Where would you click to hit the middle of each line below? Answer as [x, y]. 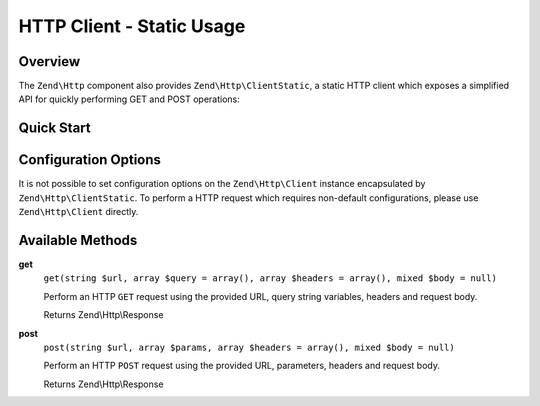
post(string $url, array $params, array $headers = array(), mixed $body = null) [249, 348]
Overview [49, 61]
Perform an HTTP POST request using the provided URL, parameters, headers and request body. [241, 366]
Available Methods [78, 240]
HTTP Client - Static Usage [132, 26]
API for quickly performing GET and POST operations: [129, 99]
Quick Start [54, 128]
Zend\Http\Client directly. [78, 212]
